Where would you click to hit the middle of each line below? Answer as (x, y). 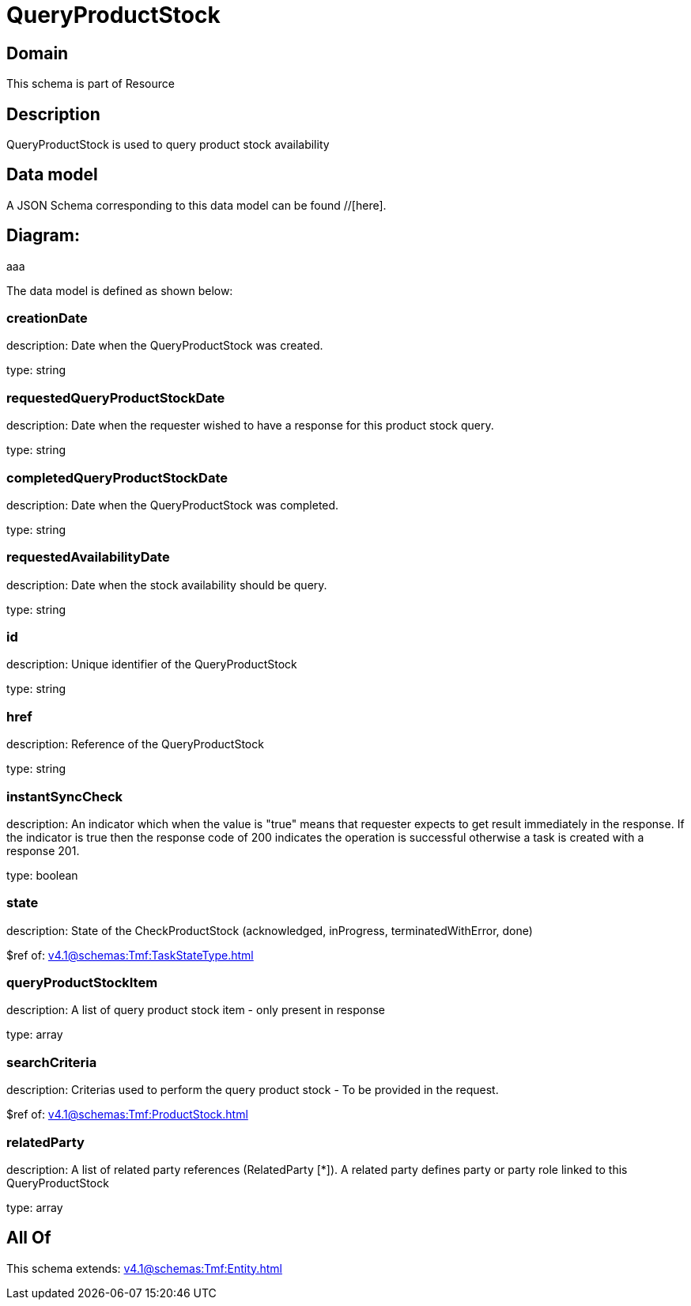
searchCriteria (52, 1062)
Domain (38, 53)
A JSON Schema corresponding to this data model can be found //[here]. (196, 205)
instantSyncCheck (65, 796)
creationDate (47, 318)
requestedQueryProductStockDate (116, 397)
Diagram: (43, 236)
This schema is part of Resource (91, 84)
